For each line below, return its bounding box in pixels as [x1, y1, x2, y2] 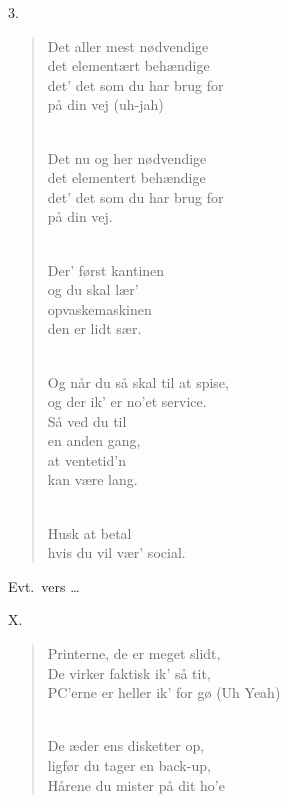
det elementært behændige [47, 55, 210, 76]
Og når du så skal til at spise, [47, 371, 229, 392]
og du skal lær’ [47, 279, 139, 300]
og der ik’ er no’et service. [47, 391, 207, 412]
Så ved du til [47, 410, 127, 431]
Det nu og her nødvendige [47, 147, 207, 168]
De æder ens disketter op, [47, 735, 205, 756]
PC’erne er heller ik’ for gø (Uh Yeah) [47, 682, 281, 703]
